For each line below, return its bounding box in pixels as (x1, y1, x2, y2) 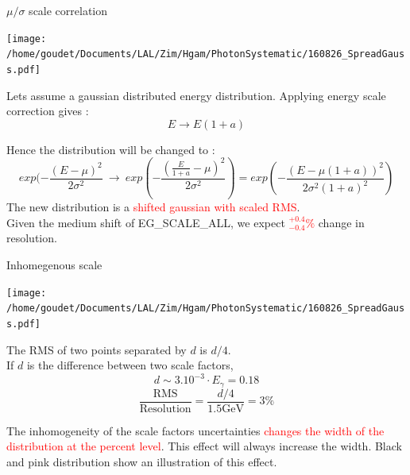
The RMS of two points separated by (6, 341, 187, 357)
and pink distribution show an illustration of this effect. (6, 454, 277, 470)
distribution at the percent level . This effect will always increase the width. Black (6, 438, 402, 454)
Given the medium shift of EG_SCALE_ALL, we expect (6, 214, 285, 230)
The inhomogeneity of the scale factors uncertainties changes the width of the (6, 422, 385, 438)
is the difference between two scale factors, (26, 357, 234, 373)
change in (318, 214, 365, 230)
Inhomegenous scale (6, 257, 102, 273)
